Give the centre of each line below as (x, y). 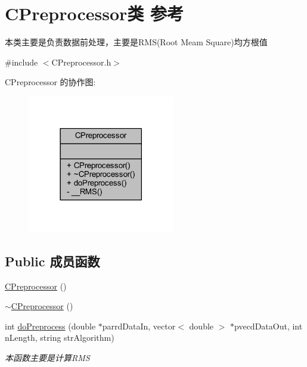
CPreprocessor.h (81, 62)
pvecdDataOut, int (269, 326)
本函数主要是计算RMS (47, 358)
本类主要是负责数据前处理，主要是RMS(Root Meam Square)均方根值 (136, 42)
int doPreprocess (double (50, 326)
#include (21, 62)
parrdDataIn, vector (139, 326)
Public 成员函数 (52, 261)
